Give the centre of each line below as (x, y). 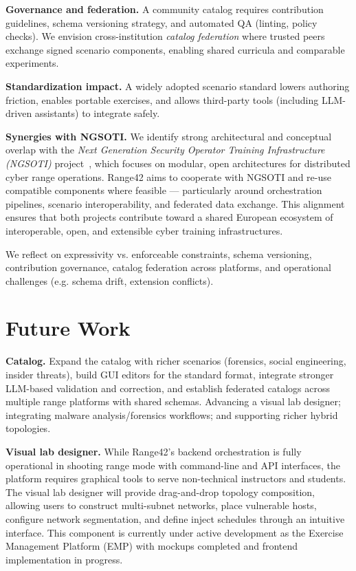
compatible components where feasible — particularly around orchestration (164, 190)
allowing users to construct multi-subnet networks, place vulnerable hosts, (161, 505)
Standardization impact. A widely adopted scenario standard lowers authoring (178, 86)
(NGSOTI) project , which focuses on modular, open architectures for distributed (178, 163)
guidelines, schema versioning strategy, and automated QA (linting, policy (162, 22)
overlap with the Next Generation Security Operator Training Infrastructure (165, 150)
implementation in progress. (64, 559)
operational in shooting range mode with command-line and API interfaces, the (173, 465)
